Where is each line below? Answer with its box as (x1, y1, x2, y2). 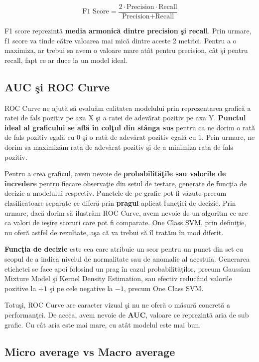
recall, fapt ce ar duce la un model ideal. (4, 54, 128, 65)
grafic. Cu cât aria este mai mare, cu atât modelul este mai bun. (4, 319, 201, 330)
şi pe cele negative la (49, 283, 113, 293)
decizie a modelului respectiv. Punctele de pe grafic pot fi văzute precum (4, 188, 227, 198)
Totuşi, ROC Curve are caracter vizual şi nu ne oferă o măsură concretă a (4, 300, 230, 310)
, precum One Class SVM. (124, 283, 204, 293)
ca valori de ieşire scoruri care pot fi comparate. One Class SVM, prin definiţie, (4, 217, 247, 228)
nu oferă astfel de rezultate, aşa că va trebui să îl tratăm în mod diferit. (4, 227, 224, 237)
